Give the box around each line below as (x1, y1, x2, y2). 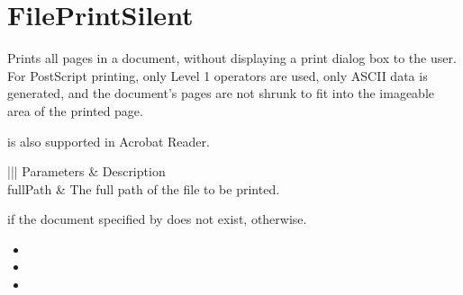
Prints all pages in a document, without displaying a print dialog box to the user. (7, 49, 457, 67)
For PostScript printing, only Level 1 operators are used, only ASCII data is (7, 66, 428, 85)
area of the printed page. (7, 101, 143, 120)
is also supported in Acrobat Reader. (7, 131, 210, 150)
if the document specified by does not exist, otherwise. (7, 210, 307, 228)
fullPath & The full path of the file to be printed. (7, 179, 280, 198)
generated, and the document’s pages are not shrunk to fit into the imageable (7, 84, 435, 103)
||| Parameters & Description (7, 162, 166, 181)
